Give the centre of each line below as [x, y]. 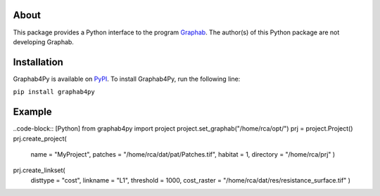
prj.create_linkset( [39, 170]
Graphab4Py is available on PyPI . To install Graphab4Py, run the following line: [127, 79]
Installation [38, 62]
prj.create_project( [40, 138]
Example [32, 112]
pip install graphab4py [54, 92]
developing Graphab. [43, 41]
